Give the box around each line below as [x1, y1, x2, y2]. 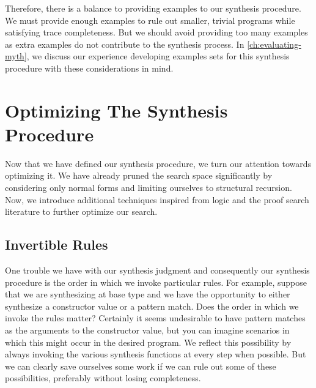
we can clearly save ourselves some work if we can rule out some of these [5, 359, 276, 372]
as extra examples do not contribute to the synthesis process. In [5, 37, 244, 50]
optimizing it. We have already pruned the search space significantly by [5, 169, 273, 182]
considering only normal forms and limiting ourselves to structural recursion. [5, 181, 292, 194]
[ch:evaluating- [247, 37, 301, 50]
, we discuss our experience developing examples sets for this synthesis [26, 50, 290, 62]
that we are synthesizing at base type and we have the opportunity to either [5, 288, 290, 300]
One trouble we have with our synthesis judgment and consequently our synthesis [5, 264, 310, 277]
